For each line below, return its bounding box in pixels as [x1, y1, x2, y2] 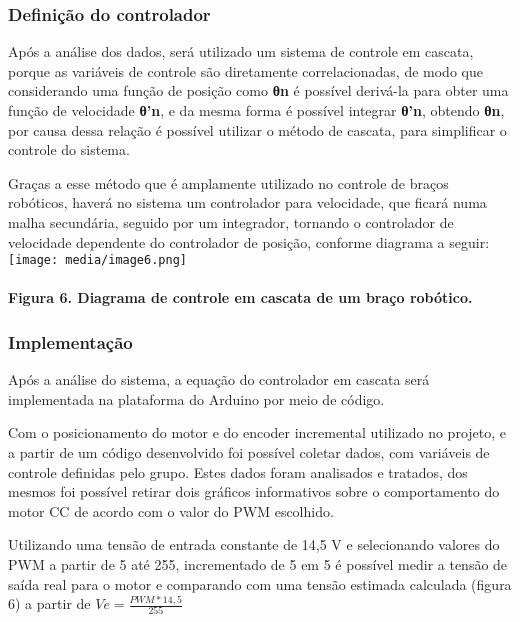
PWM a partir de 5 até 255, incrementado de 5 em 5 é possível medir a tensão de [8, 553, 508, 574]
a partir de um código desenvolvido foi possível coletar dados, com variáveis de [8, 442, 490, 462]
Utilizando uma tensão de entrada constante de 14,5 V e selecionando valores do [8, 534, 500, 555]
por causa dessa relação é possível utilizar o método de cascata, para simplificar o [8, 119, 507, 140]
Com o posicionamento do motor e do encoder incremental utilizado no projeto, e [8, 422, 506, 443]
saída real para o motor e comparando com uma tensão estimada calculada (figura [8, 573, 512, 594]
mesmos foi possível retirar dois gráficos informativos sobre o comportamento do [8, 481, 500, 502]
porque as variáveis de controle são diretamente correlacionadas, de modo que [8, 60, 483, 81]
